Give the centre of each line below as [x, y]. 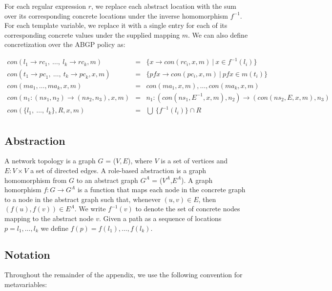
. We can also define [218, 34]
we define [54, 228]
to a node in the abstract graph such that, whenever [83, 199]
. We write [90, 209]
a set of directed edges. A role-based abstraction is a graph [118, 170]
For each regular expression [45, 6]
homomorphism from [36, 180]
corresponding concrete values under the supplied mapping [92, 34]
